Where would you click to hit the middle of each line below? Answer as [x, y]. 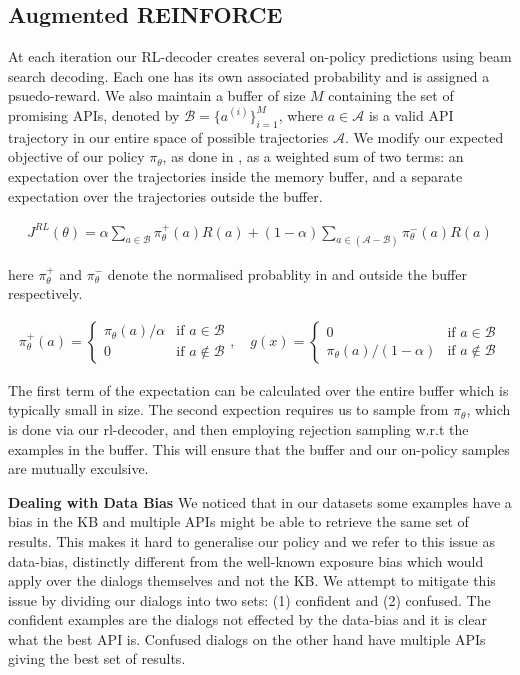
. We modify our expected [424, 136]
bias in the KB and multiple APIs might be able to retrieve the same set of [238, 521]
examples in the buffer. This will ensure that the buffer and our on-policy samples [259, 448]
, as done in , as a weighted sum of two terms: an [313, 156]
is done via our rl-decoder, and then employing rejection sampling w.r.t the [238, 428]
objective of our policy [76, 156]
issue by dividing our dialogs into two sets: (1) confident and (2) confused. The [249, 599]
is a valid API [411, 114]
